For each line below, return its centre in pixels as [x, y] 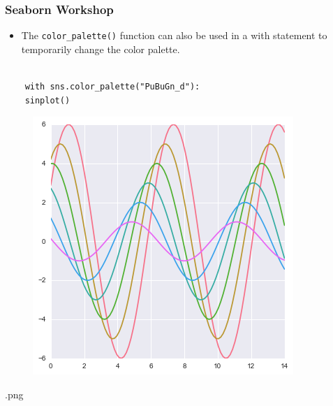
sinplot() [47, 100]
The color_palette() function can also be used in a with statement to [174, 35]
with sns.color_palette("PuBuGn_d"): [112, 87]
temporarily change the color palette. [101, 49]
